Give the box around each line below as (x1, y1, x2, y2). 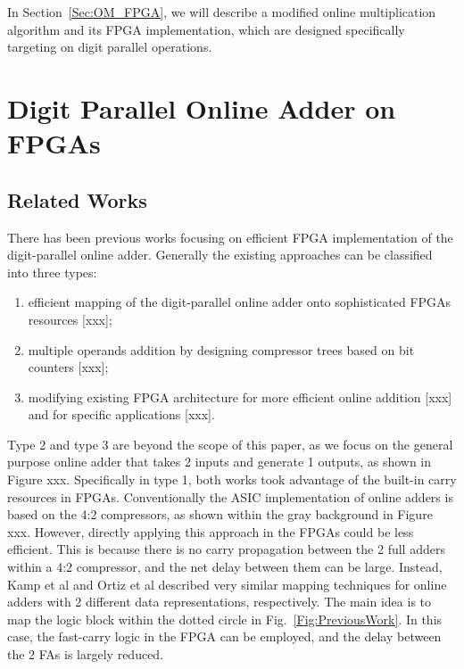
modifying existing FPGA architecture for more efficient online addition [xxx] (28, 387, 452, 406)
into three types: (7, 262, 97, 281)
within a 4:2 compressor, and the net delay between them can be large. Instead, (7, 557, 443, 576)
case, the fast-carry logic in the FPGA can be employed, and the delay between (7, 627, 442, 646)
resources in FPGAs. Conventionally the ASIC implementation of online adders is (7, 487, 453, 506)
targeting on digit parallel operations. (7, 37, 212, 56)
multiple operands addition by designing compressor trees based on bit (28, 340, 415, 359)
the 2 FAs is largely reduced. (7, 645, 164, 664)
